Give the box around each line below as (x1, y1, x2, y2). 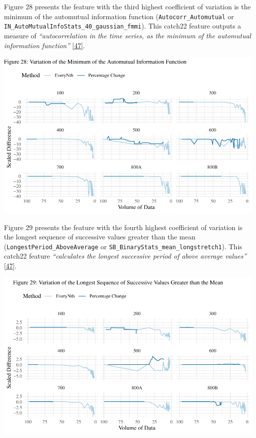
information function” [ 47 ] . (4, 40, 85, 50)
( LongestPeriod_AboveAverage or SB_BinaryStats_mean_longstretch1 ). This (4, 241, 242, 251)
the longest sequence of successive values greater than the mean (4, 232, 195, 242)
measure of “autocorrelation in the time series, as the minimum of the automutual (4, 30, 251, 40)
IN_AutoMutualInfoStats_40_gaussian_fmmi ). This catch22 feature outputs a (4, 21, 241, 31)
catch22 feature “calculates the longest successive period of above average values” (4, 251, 247, 261)
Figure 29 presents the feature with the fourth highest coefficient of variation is (4, 222, 243, 232)
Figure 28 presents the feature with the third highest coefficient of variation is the (4, 1, 251, 11)
